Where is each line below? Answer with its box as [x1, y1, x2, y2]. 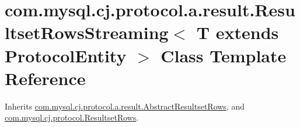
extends [215, 20, 279, 44]
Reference [5, 66, 86, 90]
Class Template [161, 43, 287, 67]
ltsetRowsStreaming [5, 20, 169, 44]
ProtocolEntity [5, 43, 127, 67]
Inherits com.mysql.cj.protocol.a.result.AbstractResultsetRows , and [5, 100, 245, 112]
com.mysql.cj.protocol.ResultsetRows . [5, 111, 139, 124]
